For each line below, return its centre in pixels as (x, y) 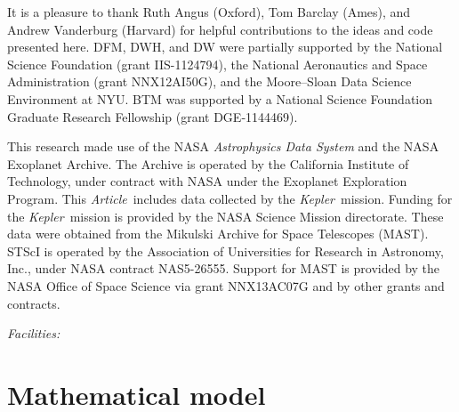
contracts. (34, 303)
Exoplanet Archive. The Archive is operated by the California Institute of (208, 163)
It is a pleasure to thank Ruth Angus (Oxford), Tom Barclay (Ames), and (209, 12)
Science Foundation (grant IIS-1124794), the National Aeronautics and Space (217, 64)
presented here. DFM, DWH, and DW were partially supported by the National (225, 47)
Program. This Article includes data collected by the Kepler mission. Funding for (230, 198)
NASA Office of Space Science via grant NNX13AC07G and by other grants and (226, 285)
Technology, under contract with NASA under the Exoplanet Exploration (207, 181)
